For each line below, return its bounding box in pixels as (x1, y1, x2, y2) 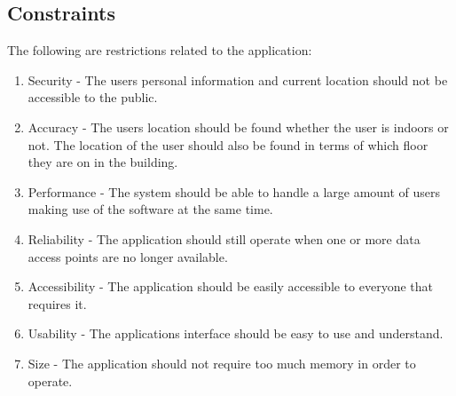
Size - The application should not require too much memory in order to (28, 353, 416, 372)
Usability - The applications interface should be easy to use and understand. (28, 324, 444, 343)
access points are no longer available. (28, 247, 228, 265)
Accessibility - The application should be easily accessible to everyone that (28, 277, 434, 296)
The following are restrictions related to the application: (7, 41, 312, 59)
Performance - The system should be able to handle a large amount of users (28, 182, 441, 201)
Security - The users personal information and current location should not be (28, 70, 448, 89)
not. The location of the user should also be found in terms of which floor (28, 135, 428, 154)
